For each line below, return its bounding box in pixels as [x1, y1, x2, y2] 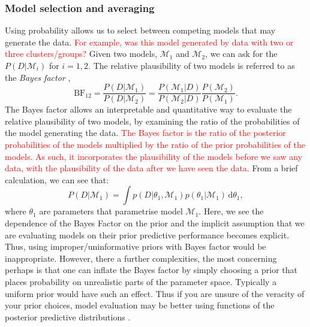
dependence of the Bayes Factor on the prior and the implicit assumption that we [5, 217, 305, 229]
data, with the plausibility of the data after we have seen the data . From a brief [5, 162, 298, 174]
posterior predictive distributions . [5, 310, 131, 323]
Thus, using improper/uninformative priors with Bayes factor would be [5, 240, 266, 253]
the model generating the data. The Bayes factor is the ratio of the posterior [5, 126, 286, 139]
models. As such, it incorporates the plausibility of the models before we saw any [5, 150, 303, 162]
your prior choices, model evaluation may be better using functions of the [5, 299, 275, 311]
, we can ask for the [205, 47, 278, 60]
